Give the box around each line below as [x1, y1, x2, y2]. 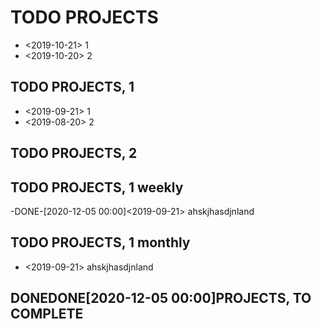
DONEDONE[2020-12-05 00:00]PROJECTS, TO [10, 290, 312, 307]
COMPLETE [10, 306, 84, 323]
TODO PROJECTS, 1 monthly [10, 234, 191, 251]
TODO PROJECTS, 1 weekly [10, 179, 184, 196]
